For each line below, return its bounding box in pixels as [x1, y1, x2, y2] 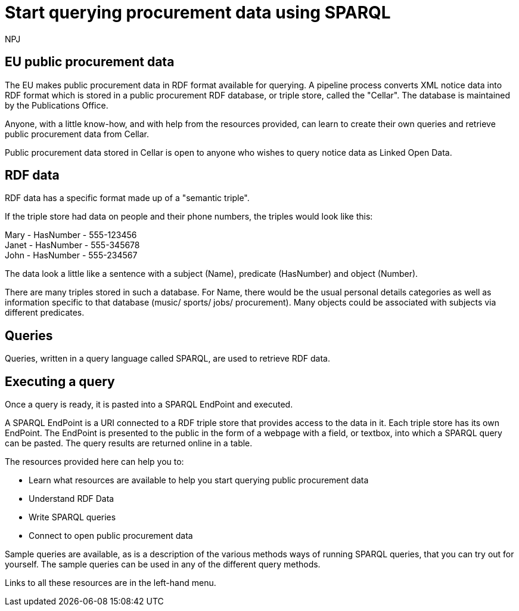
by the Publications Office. [5, 100, 108, 110]
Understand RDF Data [29, 493, 114, 504]
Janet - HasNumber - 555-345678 [5, 240, 140, 251]
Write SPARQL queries [29, 512, 116, 523]
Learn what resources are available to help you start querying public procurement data [29, 475, 369, 486]
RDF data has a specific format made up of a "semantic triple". [5, 193, 250, 203]
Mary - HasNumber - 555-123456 [5, 230, 137, 240]
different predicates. [5, 307, 85, 318]
